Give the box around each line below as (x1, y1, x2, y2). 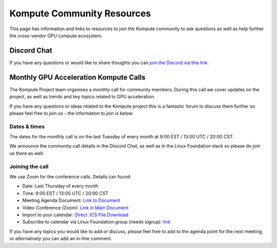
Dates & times (9, 123, 45, 130)
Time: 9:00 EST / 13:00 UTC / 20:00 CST (22, 190, 109, 196)
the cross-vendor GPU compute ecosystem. (9, 32, 103, 38)
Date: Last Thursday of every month (22, 183, 98, 189)
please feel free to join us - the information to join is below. (9, 110, 134, 116)
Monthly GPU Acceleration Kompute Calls (9, 73, 146, 81)
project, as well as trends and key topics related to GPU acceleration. (9, 94, 155, 100)
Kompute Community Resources (9, 8, 151, 19)
